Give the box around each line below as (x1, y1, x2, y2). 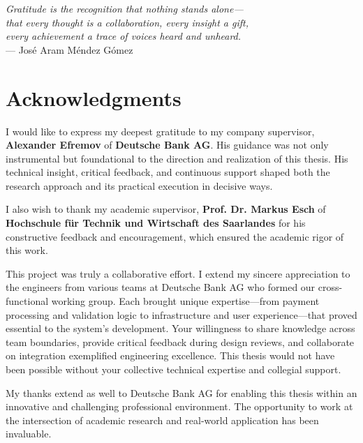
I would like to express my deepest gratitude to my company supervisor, (6, 123, 315, 138)
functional (6, 294, 49, 308)
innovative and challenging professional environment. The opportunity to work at (6, 399, 353, 414)
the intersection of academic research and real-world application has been (6, 412, 319, 427)
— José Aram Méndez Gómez (6, 42, 133, 57)
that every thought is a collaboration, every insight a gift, (6, 15, 249, 29)
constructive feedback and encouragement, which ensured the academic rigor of (6, 229, 344, 243)
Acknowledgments (6, 83, 181, 112)
